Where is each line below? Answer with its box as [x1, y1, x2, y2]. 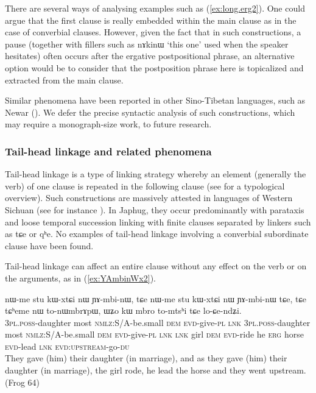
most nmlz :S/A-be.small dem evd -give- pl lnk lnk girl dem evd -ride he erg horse [5, 328, 304, 341]
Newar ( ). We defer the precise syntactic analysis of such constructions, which [5, 105, 295, 118]
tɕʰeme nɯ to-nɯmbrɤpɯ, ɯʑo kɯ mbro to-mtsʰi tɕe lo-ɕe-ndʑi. [5, 304, 242, 317]
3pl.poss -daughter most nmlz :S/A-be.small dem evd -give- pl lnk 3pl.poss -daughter [5, 316, 311, 328]
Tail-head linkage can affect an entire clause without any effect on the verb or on [5, 260, 307, 272]
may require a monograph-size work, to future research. [5, 118, 212, 130]
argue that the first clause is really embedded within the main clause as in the [5, 13, 297, 26]
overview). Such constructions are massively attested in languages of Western [5, 191, 293, 204]
